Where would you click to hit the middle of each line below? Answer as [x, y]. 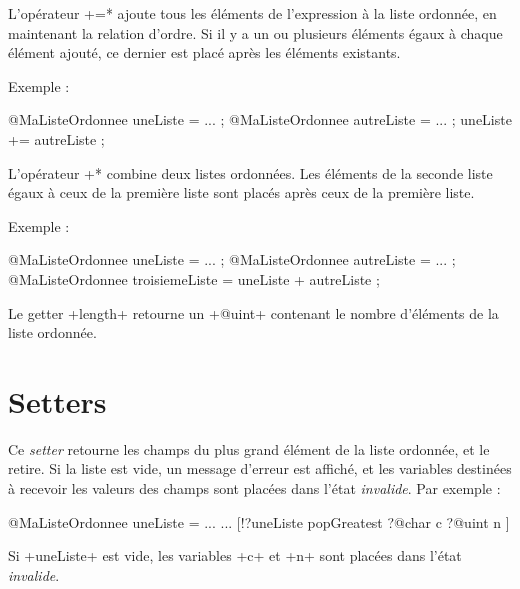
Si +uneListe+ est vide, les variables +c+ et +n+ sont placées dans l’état [235, 555]
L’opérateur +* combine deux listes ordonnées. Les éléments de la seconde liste [250, 172]
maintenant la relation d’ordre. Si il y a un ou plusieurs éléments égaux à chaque [255, 32]
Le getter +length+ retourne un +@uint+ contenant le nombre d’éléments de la [253, 312]
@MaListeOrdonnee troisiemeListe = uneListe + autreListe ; [194, 278]
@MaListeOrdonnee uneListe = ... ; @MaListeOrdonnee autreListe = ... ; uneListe [260, 119]
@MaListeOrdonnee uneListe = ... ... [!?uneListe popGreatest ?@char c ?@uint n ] [259, 521]
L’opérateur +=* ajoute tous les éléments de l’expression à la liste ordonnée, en [252, 13]
